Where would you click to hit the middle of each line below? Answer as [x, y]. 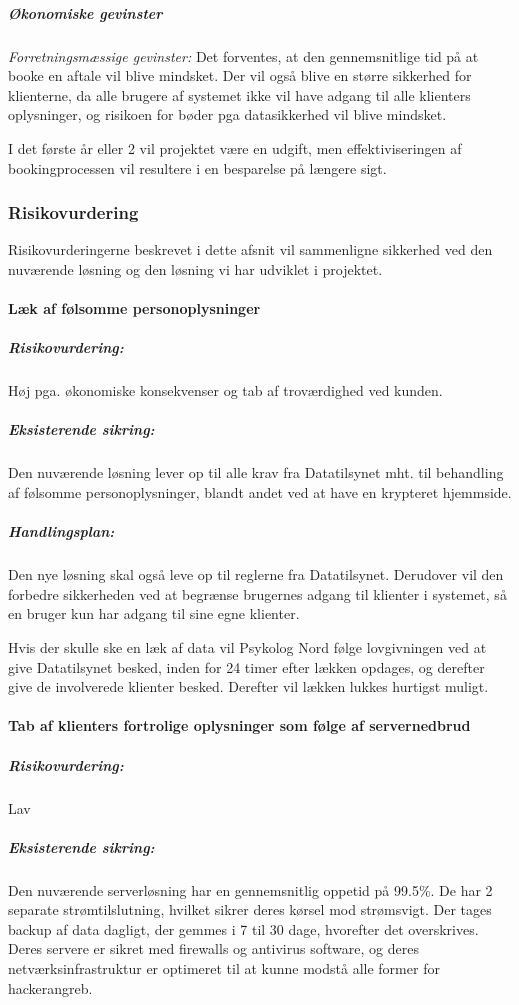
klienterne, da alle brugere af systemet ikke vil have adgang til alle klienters [239, 94]
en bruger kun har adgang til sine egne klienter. [154, 613]
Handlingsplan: [61, 531]
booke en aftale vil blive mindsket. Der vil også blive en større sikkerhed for [240, 75]
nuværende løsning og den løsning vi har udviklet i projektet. [195, 268]
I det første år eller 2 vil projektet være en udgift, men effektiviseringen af [235, 147]
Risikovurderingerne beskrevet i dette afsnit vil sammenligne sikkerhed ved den [250, 249]
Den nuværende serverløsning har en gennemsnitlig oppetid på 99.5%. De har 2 [250, 889]
